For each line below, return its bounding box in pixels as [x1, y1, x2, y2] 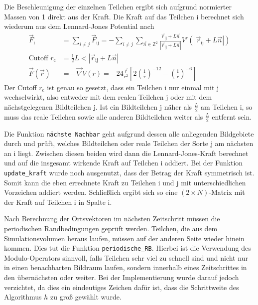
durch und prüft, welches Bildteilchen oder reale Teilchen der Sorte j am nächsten [4, 138, 254, 149]
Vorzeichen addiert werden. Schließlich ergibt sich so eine [4, 187, 178, 197]
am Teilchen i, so [201, 101, 253, 112]
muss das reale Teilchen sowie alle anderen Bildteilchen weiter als [4, 111, 203, 122]
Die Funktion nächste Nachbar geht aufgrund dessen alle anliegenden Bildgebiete [4, 128, 254, 139]
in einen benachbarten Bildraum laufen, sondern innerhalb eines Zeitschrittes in [4, 262, 247, 273]
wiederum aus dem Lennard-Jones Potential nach [4, 21, 154, 31]
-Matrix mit [209, 187, 245, 197]
